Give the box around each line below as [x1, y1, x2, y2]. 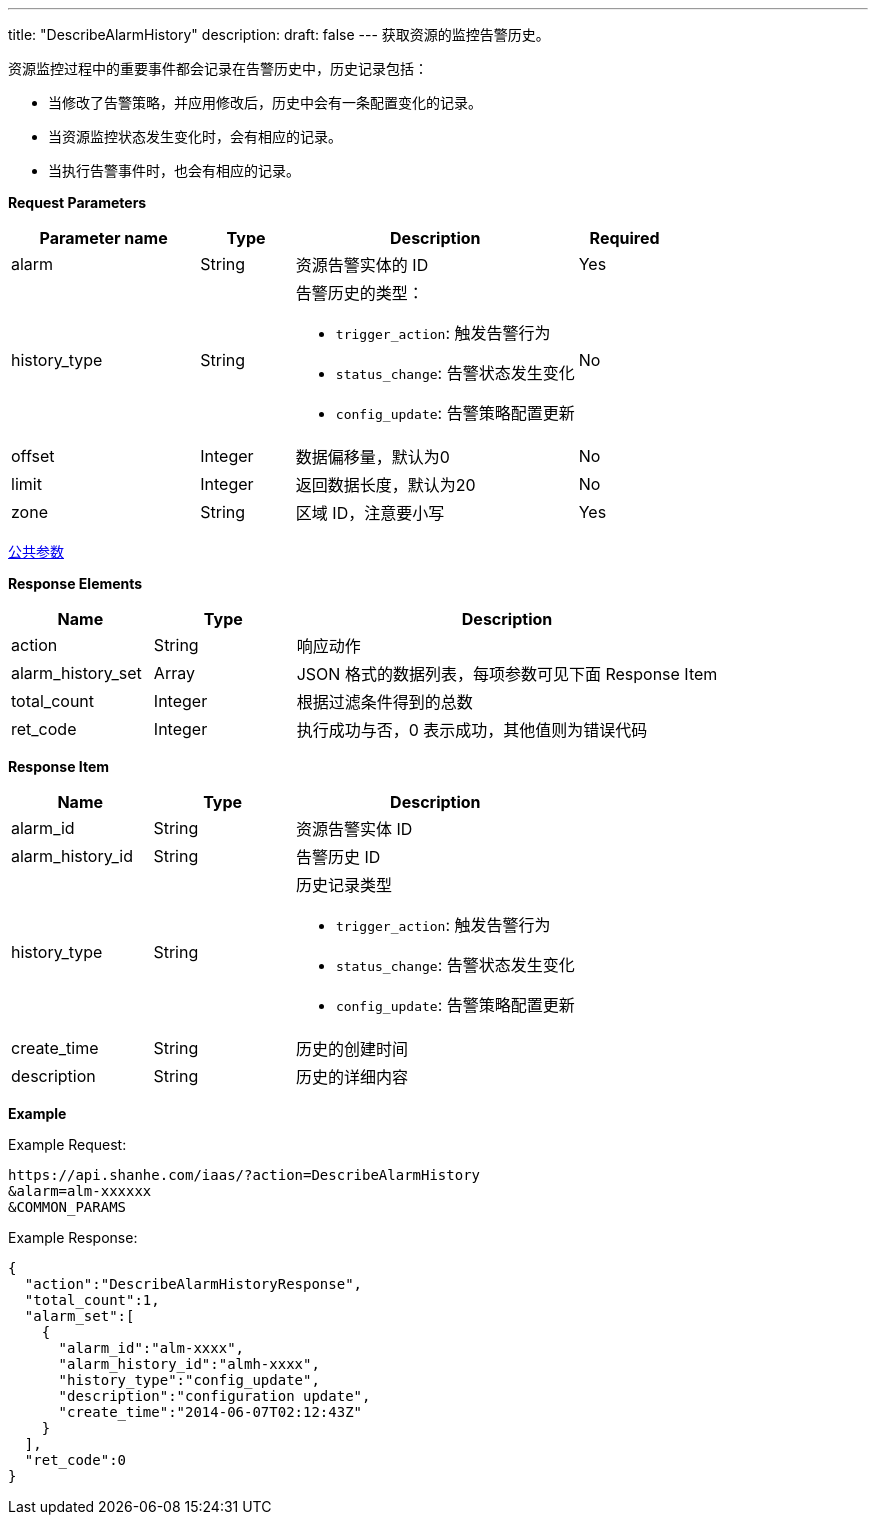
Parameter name [39, 228, 168, 248]
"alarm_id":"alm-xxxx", [58, 1340, 245, 1356]
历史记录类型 [295, 875, 392, 895]
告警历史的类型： [295, 283, 424, 303]
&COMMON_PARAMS [8, 1199, 127, 1215]
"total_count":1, [24, 1292, 160, 1308]
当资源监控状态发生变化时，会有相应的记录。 [48, 128, 342, 145]
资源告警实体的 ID [295, 255, 429, 275]
